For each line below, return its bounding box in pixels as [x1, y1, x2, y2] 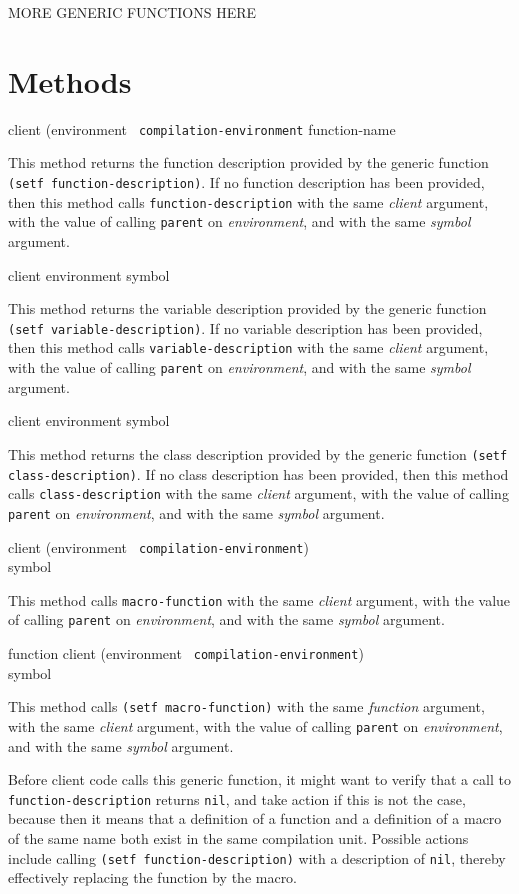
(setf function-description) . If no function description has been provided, [8, 171, 485, 192]
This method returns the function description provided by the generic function [8, 152, 489, 173]
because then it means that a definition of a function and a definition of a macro [8, 808, 502, 829]
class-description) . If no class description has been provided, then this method [8, 463, 509, 484]
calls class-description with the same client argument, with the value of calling [8, 483, 509, 504]
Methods [8, 60, 132, 101]
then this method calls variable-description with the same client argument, [8, 337, 489, 358]
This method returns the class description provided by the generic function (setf [8, 443, 508, 464]
